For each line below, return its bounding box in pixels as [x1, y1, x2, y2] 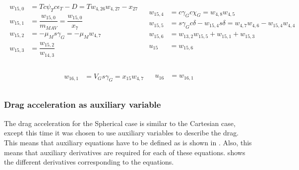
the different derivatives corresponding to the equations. [4, 157, 174, 167]
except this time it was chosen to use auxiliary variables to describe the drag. [4, 127, 239, 138]
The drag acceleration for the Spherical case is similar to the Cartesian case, [4, 118, 236, 128]
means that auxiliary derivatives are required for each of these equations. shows [4, 147, 245, 157]
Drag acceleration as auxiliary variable [4, 98, 161, 111]
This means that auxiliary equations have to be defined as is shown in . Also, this [4, 137, 252, 147]
